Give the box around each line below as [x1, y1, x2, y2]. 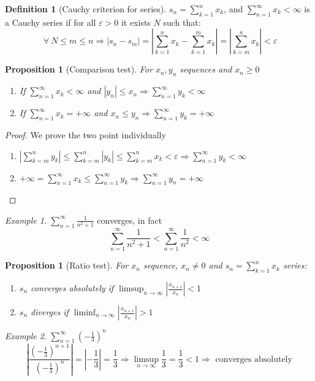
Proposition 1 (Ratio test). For [5, 259, 129, 272]
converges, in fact [97, 213, 162, 226]
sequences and [180, 63, 232, 76]
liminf [74, 308, 96, 318]
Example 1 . [5, 213, 47, 226]
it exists [121, 15, 151, 28]
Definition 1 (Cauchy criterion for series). [5, 2, 167, 15]
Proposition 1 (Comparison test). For [5, 63, 153, 76]
